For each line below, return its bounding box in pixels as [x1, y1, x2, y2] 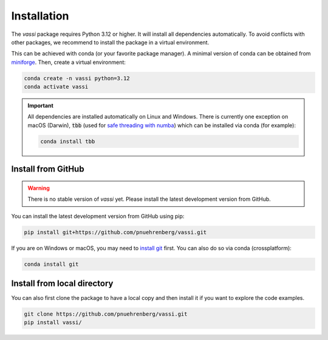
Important [27, 102, 54, 109]
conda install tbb [40, 137, 95, 145]
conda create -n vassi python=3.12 [24, 75, 130, 82]
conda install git [24, 260, 79, 268]
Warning [27, 184, 50, 192]
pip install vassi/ [24, 319, 82, 326]
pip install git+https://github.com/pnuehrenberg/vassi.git [24, 229, 207, 235]
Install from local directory [11, 278, 114, 288]
